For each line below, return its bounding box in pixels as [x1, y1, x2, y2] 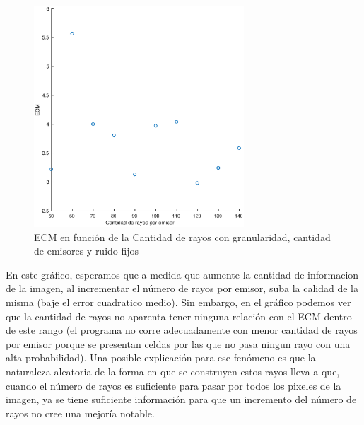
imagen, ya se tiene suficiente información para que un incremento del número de [6, 392, 357, 407]
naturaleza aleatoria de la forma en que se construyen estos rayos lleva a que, [6, 363, 340, 378]
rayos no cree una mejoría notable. [6, 405, 155, 420]
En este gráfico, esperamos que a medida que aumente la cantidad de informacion [6, 267, 359, 281]
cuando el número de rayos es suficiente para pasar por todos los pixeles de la [6, 378, 341, 392]
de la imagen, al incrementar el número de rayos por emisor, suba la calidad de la [6, 281, 358, 296]
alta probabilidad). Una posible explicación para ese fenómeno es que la [6, 350, 316, 365]
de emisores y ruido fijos [34, 243, 139, 258]
